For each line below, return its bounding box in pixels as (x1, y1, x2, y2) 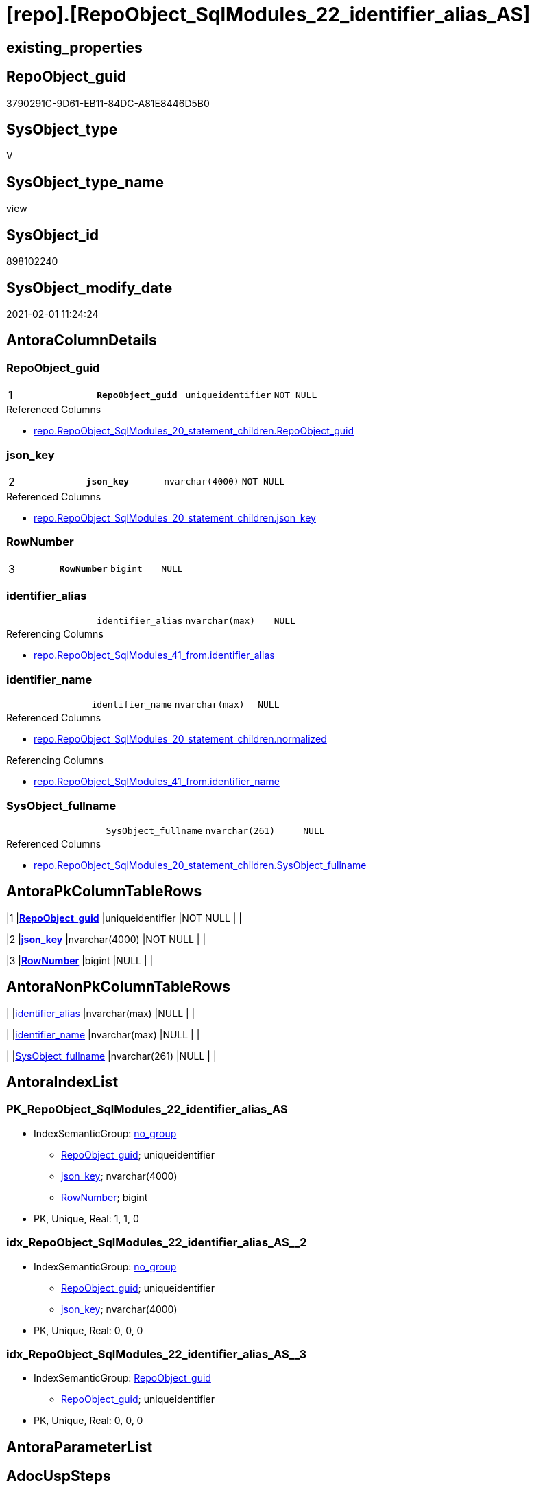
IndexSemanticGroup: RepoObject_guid (34, 1372, 211, 1384)
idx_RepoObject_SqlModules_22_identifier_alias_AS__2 (6, 1235, 307, 1250)
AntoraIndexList (6, 1073, 119, 1091)
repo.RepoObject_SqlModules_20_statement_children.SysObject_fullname (34, 859, 367, 871)
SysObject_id (6, 226, 99, 244)
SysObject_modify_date (6, 279, 173, 296)
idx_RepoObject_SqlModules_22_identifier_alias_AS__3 (6, 1347, 306, 1361)
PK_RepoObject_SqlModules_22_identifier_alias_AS (6, 1102, 288, 1117)
